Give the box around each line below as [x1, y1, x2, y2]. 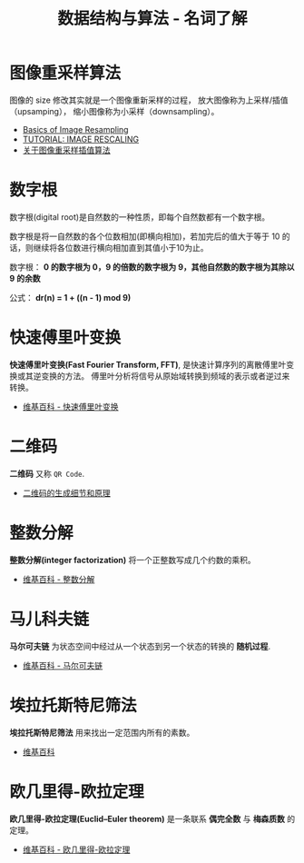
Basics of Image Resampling [22, 124, 129, 134]
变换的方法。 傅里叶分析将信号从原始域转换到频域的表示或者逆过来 [40, 370, 290, 382]
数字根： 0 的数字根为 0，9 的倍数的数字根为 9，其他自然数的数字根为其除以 [9, 261, 295, 273]
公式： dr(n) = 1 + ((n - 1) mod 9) [9, 292, 132, 303]
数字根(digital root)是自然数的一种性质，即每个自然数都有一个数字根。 [9, 211, 270, 223]
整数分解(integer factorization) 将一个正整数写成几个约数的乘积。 [9, 554, 256, 565]
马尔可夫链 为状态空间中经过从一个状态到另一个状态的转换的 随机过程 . [9, 640, 270, 651]
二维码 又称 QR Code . [9, 468, 85, 479]
